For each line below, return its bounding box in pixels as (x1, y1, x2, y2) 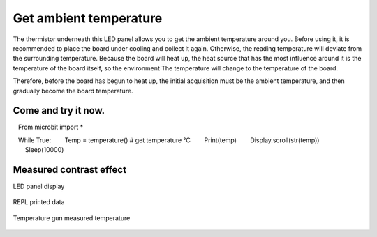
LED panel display (13, 182, 65, 191)
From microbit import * (17, 123, 84, 132)
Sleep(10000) (24, 146, 64, 154)
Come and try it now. (13, 105, 105, 116)
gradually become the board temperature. (13, 86, 133, 95)
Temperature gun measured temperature (13, 213, 131, 222)
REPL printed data (13, 198, 65, 206)
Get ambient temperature (13, 10, 163, 26)
